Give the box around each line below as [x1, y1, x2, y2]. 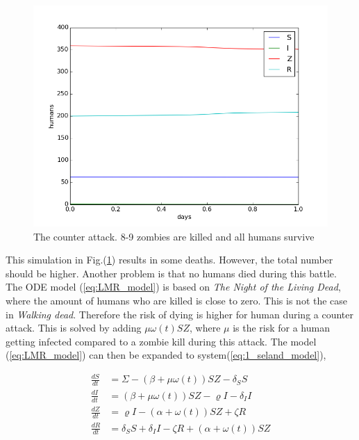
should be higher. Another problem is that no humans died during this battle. [6, 266, 337, 280]
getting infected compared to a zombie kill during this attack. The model [6, 334, 317, 348]
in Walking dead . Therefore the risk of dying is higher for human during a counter [6, 307, 353, 321]
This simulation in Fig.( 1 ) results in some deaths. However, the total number [6, 252, 333, 267]
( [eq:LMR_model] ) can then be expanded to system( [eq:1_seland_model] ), [6, 348, 326, 362]
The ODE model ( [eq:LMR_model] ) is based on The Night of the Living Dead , [6, 279, 341, 294]
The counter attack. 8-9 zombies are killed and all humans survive [33, 229, 315, 243]
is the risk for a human [233, 320, 330, 335]
